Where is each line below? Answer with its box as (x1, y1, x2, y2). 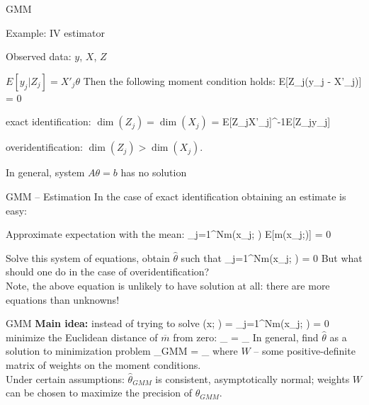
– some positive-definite (254, 343, 356, 358)
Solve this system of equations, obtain (6, 250, 170, 265)
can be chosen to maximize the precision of (6, 385, 193, 400)
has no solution (120, 165, 187, 180)
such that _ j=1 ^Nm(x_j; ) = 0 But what (181, 250, 363, 265)
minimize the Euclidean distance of (6, 329, 158, 344)
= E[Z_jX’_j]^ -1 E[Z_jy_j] (211, 114, 331, 129)
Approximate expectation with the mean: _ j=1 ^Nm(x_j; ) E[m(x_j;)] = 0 (6, 227, 331, 241)
